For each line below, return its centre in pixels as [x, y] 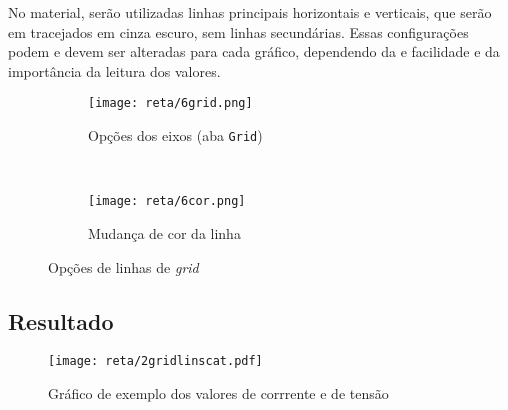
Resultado [61, 320]
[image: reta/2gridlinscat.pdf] [155, 361]
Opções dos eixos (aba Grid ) [175, 135]
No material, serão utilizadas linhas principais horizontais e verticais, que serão [250, 12]
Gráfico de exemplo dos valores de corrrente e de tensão [218, 392]
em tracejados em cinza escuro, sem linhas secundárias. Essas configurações [238, 31]
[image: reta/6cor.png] [167, 201]
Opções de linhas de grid [123, 266]
